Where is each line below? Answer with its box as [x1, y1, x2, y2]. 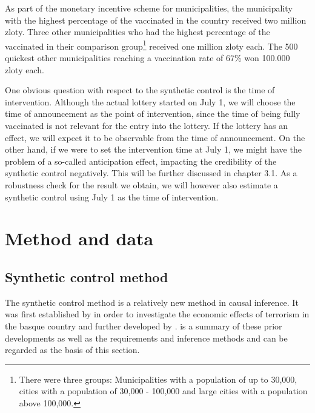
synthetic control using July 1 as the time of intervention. [5, 190, 219, 203]
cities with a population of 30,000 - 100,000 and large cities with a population [19, 385, 308, 397]
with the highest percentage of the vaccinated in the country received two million [5, 13, 307, 26]
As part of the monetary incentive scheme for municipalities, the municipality [5, 2, 293, 14]
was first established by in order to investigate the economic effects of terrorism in [5, 308, 310, 320]
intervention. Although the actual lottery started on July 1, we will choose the [5, 95, 296, 108]
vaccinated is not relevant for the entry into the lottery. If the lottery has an [5, 119, 288, 131]
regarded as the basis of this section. [5, 343, 140, 356]
